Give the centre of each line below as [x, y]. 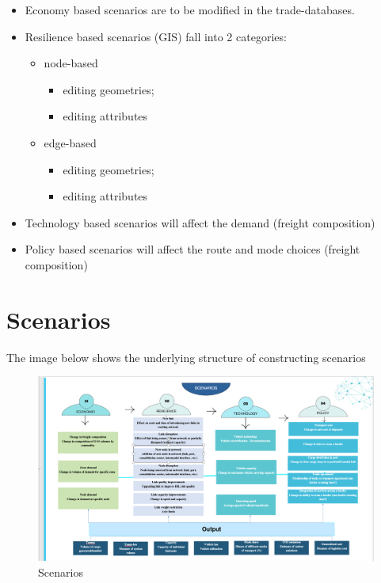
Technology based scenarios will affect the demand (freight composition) [200, 222]
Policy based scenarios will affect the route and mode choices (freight [192, 249]
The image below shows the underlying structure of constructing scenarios [186, 357]
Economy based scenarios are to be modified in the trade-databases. [190, 10]
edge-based [70, 142]
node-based [71, 63]
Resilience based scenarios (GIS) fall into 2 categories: [156, 36]
